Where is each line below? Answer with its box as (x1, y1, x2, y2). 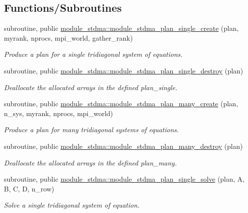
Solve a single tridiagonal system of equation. (4, 200, 140, 210)
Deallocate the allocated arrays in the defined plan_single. (4, 82, 178, 92)
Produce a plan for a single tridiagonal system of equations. (4, 49, 183, 59)
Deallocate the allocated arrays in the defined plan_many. (4, 157, 177, 167)
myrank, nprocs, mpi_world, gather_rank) (4, 32, 133, 43)
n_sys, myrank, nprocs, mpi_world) (4, 108, 113, 118)
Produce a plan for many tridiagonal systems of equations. (4, 124, 179, 135)
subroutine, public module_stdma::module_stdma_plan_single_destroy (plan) (4, 65, 244, 75)
